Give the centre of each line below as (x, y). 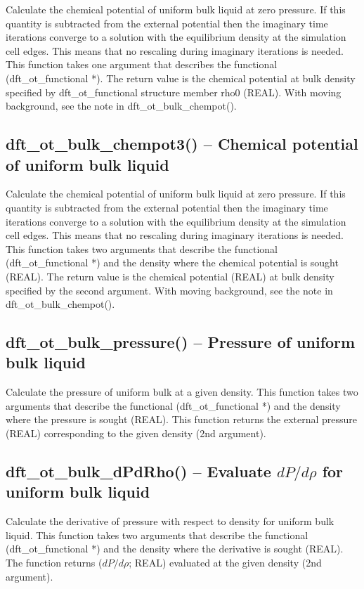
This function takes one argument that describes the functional (142, 64)
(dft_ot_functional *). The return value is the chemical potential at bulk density (181, 78)
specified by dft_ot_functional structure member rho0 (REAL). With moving (174, 92)
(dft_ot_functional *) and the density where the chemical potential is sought (172, 263)
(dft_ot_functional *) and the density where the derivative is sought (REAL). (175, 549)
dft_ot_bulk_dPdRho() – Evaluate (138, 471)
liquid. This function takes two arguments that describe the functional (157, 535)
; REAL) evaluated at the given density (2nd (225, 563)
